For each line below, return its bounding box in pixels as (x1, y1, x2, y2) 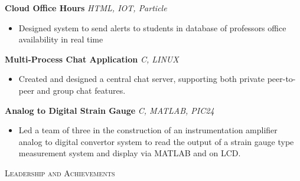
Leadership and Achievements (5, 166, 115, 179)
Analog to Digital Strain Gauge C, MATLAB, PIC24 (5, 104, 214, 116)
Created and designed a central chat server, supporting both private (18, 73, 265, 85)
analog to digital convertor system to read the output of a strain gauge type (18, 135, 294, 147)
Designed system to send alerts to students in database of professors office (18, 21, 286, 34)
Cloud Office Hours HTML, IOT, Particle (5, 2, 167, 14)
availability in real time (18, 33, 103, 45)
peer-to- (267, 73, 296, 85)
